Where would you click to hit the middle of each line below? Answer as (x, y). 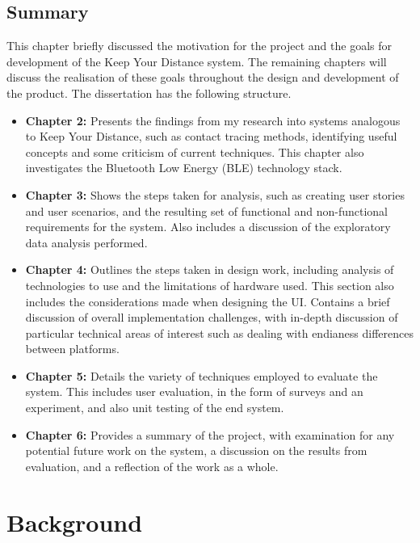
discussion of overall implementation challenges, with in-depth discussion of (212, 317)
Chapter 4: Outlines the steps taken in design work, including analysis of (210, 269)
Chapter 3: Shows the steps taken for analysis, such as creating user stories (215, 194)
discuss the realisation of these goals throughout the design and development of (203, 77)
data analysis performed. (86, 242)
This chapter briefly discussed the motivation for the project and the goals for (199, 46)
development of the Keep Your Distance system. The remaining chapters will (197, 61)
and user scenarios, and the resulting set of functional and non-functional (206, 210)
